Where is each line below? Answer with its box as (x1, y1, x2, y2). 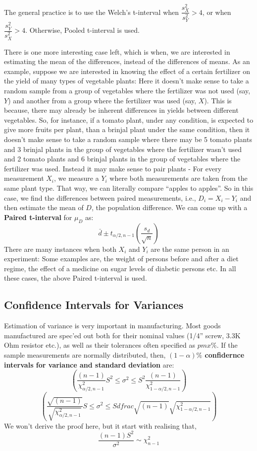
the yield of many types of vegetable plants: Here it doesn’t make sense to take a (4, 75, 249, 86)
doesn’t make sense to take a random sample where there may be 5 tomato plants (4, 134, 252, 145)
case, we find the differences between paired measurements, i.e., (4, 192, 196, 203)
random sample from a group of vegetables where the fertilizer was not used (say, (4, 85, 251, 96)
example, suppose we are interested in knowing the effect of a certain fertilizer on (4, 66, 250, 76)
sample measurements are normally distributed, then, (4, 349, 166, 360)
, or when (202, 6, 231, 17)
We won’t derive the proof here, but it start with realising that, (4, 420, 197, 431)
